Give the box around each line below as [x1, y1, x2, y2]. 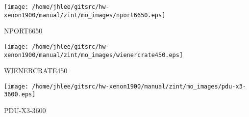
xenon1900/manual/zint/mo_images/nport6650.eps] [4, 11, 166, 19]
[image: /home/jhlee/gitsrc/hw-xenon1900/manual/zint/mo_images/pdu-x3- [4, 83, 246, 90]
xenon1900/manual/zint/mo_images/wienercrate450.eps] [4, 51, 183, 58]
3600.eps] [4, 91, 36, 98]
